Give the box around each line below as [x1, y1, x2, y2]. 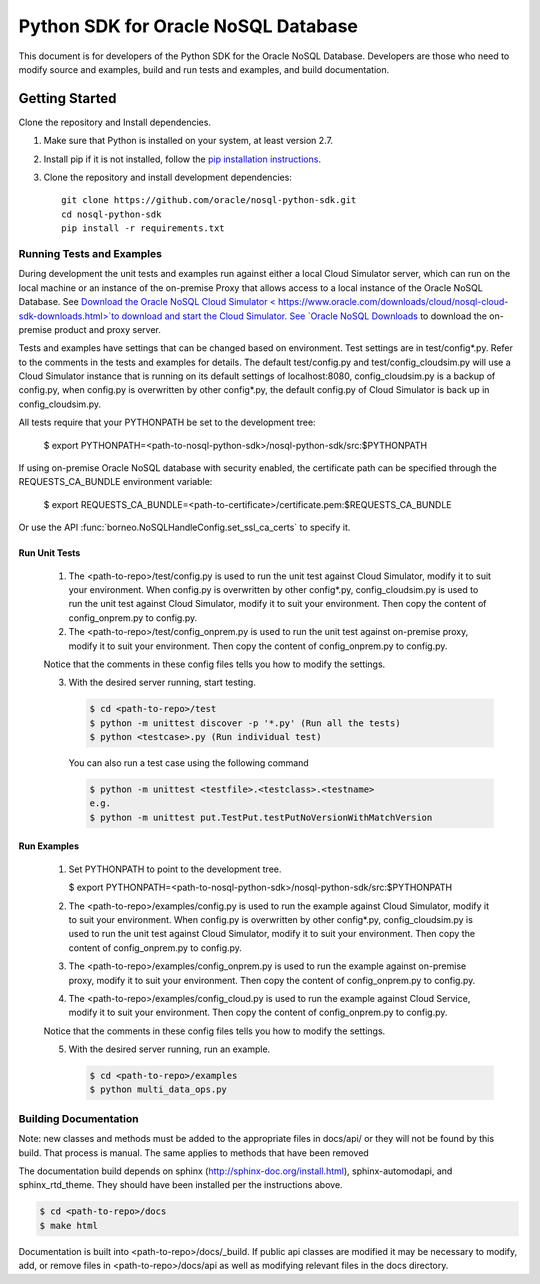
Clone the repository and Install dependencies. [18, 116, 212, 128]
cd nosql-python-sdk [61, 208, 162, 220]
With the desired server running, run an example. [68, 1043, 271, 1055]
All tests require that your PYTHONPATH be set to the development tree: [18, 416, 316, 429]
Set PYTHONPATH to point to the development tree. [68, 863, 282, 875]
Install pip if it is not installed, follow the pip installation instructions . [43, 153, 322, 165]
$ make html [39, 1220, 99, 1231]
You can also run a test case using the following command [68, 757, 309, 769]
